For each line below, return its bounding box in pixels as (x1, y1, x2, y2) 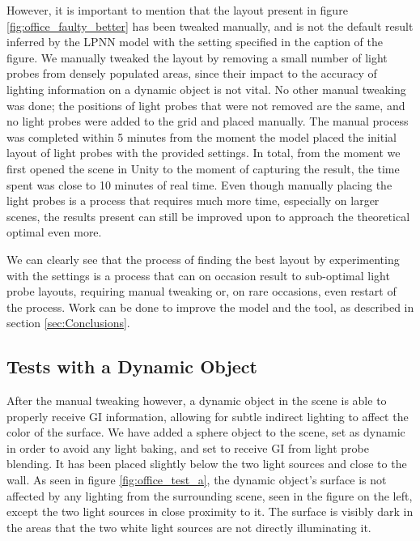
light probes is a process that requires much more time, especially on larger (6, 192, 380, 209)
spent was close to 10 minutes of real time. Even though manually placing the (6, 176, 392, 193)
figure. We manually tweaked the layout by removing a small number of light (6, 49, 388, 66)
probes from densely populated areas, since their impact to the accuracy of (6, 65, 377, 82)
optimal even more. (6, 224, 102, 241)
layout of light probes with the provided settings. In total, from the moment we (6, 144, 401, 161)
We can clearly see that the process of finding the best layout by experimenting (6, 250, 400, 267)
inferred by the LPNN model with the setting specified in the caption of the (6, 33, 383, 50)
